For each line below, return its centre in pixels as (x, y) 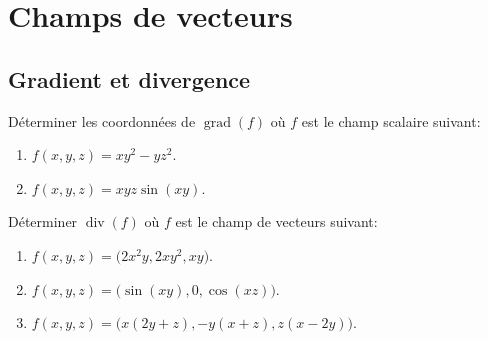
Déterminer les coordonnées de (102, 120)
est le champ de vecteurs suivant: (276, 221)
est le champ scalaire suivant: (391, 120)
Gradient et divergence (129, 78)
